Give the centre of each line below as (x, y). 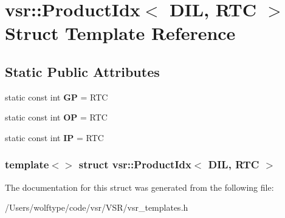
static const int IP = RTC (54, 137)
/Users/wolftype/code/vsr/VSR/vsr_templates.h (97, 207)
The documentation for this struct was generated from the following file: (139, 187)
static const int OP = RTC (56, 117)
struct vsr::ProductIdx (135, 164)
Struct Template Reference (120, 33)
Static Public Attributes (82, 71)
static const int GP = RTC (57, 97)
